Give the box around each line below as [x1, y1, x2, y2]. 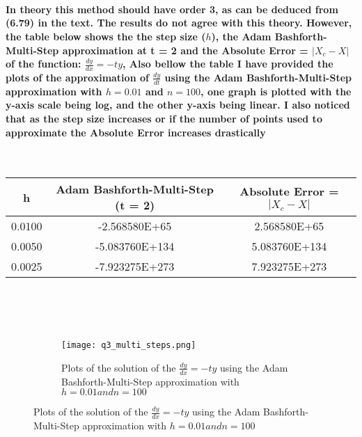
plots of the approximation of [6, 70, 149, 84]
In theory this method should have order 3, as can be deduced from [6, 1, 338, 16]
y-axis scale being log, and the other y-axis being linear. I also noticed [6, 97, 350, 112]
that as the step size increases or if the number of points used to [6, 111, 322, 125]
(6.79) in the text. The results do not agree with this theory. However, [6, 15, 352, 30]
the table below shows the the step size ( [6, 29, 206, 43]
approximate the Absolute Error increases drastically [6, 125, 266, 139]
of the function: [6, 56, 81, 71]
